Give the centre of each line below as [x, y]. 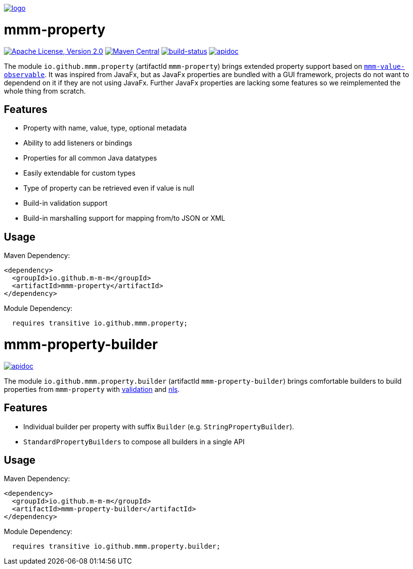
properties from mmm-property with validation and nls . [92, 389]
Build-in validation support [65, 203]
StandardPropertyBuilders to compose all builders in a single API [134, 441]
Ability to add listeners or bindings [78, 143]
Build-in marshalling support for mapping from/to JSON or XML [124, 218]
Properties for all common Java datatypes [90, 158]
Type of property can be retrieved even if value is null [109, 188]
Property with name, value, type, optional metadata [105, 128]
